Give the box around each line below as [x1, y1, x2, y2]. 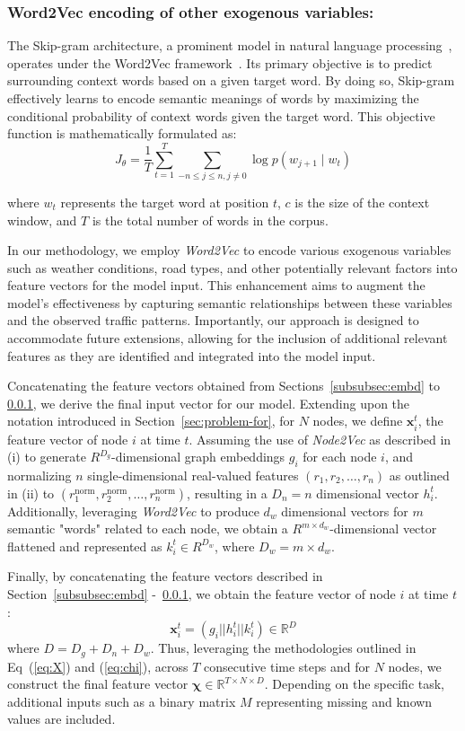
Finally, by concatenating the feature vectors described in [7, 567, 323, 586]
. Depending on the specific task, [264, 674, 445, 693]
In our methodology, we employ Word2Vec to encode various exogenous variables [7, 241, 452, 260]
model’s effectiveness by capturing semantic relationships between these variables [7, 293, 452, 312]
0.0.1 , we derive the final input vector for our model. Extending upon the [7, 393, 410, 412]
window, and [7, 210, 77, 229]
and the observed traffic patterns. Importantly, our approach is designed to [7, 311, 419, 330]
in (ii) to [7, 483, 55, 502]
